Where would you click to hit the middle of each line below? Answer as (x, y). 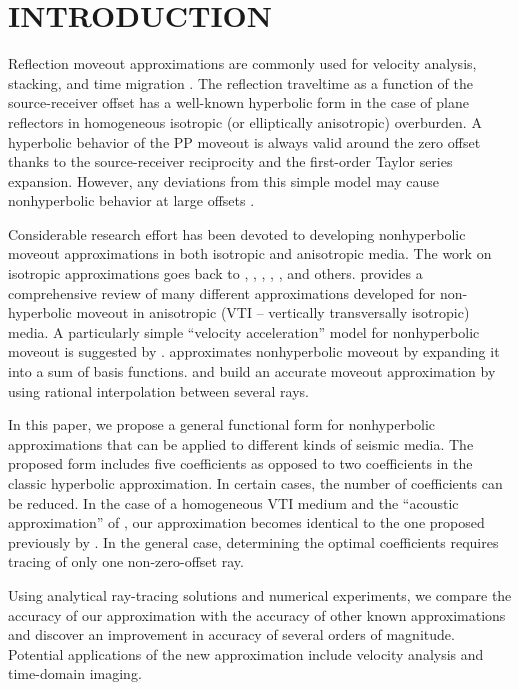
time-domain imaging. (75, 673)
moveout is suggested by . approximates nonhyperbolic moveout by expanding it (254, 351)
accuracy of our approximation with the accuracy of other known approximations (257, 614)
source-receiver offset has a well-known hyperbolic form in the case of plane (238, 102)
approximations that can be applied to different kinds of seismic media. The (241, 443)
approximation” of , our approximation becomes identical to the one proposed (246, 522)
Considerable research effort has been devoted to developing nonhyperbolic (237, 233)
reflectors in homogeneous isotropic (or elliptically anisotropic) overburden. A (245, 121)
